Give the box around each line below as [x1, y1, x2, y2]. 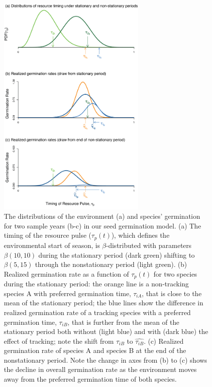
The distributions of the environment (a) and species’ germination [4, 211, 200, 221]
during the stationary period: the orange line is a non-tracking [4, 279, 189, 289]
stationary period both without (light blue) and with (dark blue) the [4, 326, 209, 336]
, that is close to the [142, 288, 202, 298]
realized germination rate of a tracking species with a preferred [4, 307, 191, 317]
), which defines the [111, 230, 170, 240]
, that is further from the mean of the [67, 317, 179, 327]
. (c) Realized [144, 335, 184, 346]
